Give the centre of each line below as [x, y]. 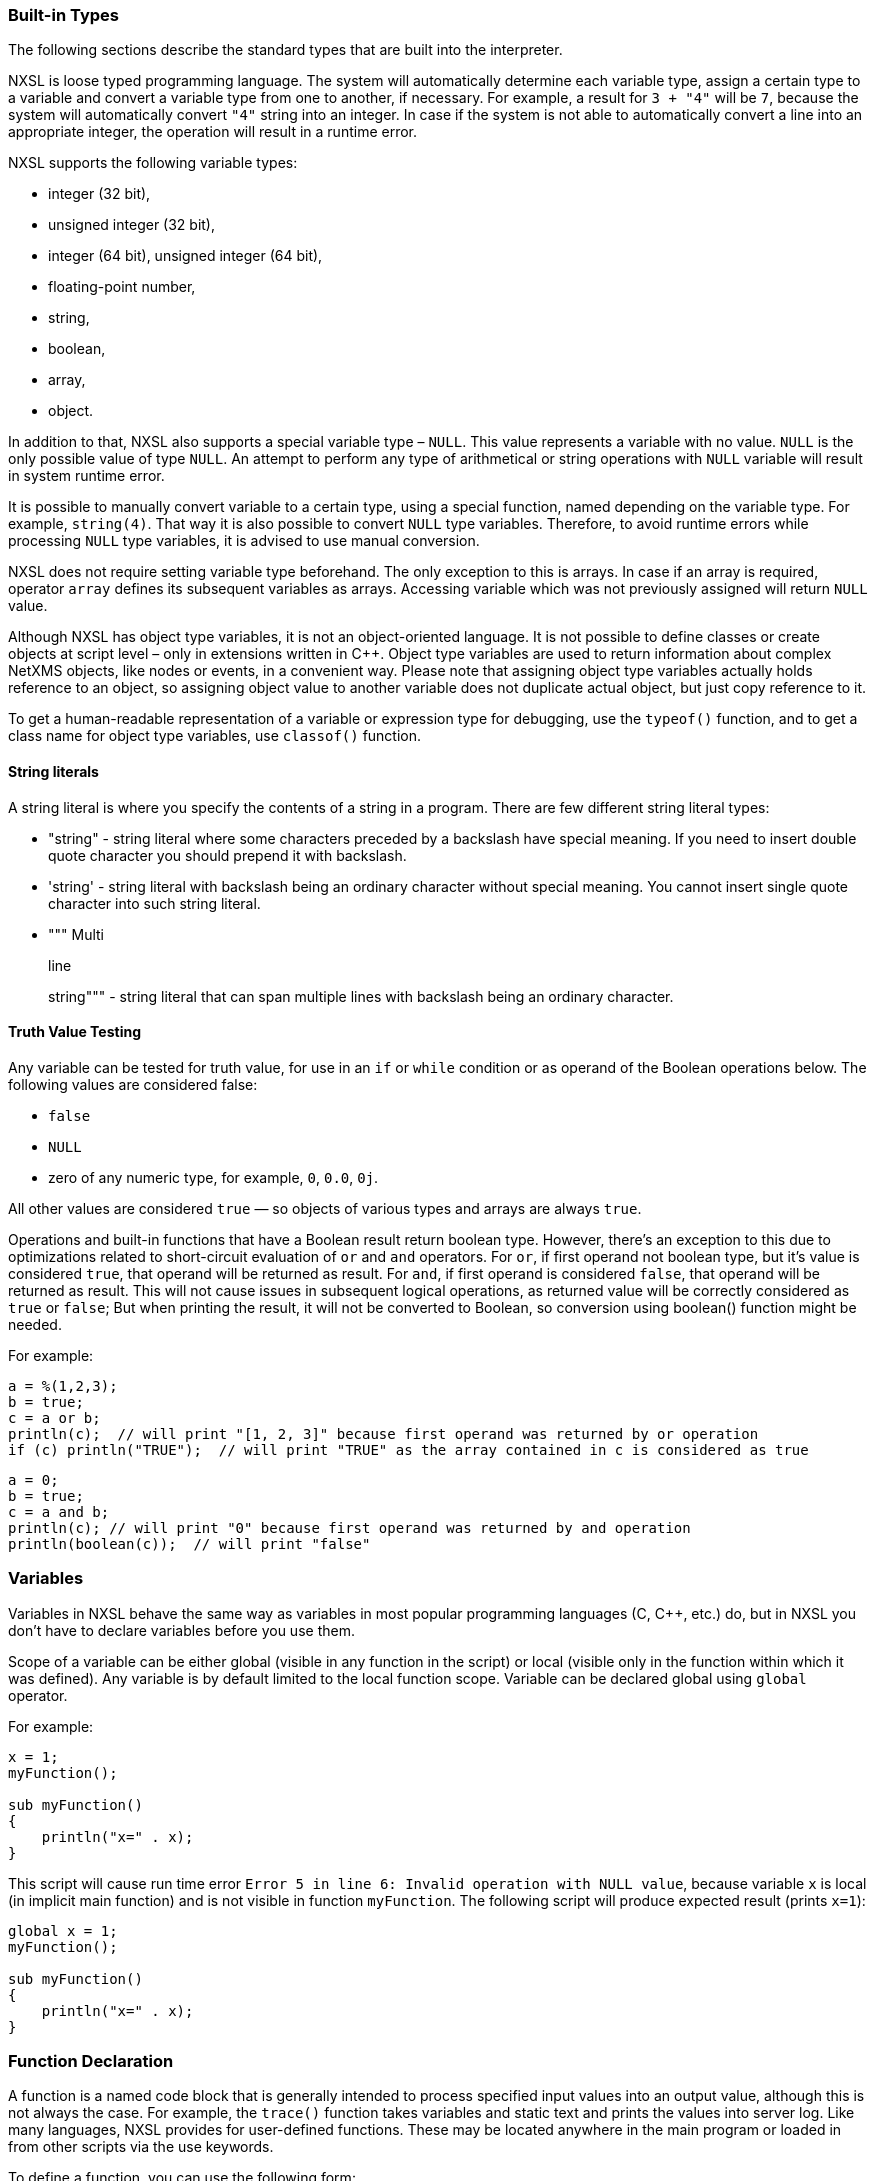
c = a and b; [59, 1511]
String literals [53, 771]
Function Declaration [91, 2060]
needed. [35, 1324]
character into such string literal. [154, 903]
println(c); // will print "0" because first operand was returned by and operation [349, 1527]
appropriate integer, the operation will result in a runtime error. [213, 132]
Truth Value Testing [74, 1032]
